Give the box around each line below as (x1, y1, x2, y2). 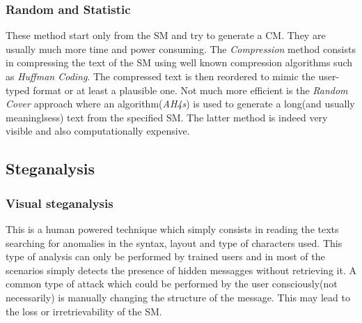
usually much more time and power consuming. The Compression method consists (6, 41, 356, 56)
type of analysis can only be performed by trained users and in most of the (6, 249, 325, 264)
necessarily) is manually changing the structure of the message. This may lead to (6, 290, 350, 304)
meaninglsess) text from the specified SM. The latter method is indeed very (6, 110, 328, 124)
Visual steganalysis (6, 194, 113, 211)
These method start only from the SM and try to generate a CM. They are (6, 28, 326, 43)
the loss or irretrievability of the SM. (6, 303, 162, 318)
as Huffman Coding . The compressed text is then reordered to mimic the (6, 69, 315, 83)
